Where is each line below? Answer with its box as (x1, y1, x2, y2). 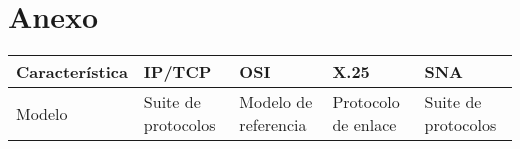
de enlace (332, 113, 397, 137)
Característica (16, 60, 128, 84)
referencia (239, 113, 307, 137)
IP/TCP (143, 60, 212, 84)
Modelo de (239, 90, 313, 114)
